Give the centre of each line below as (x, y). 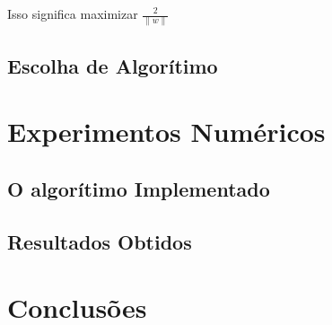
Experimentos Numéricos (166, 132)
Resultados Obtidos (100, 241)
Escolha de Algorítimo (113, 65)
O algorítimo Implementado (139, 188)
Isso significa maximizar (73, 13)
